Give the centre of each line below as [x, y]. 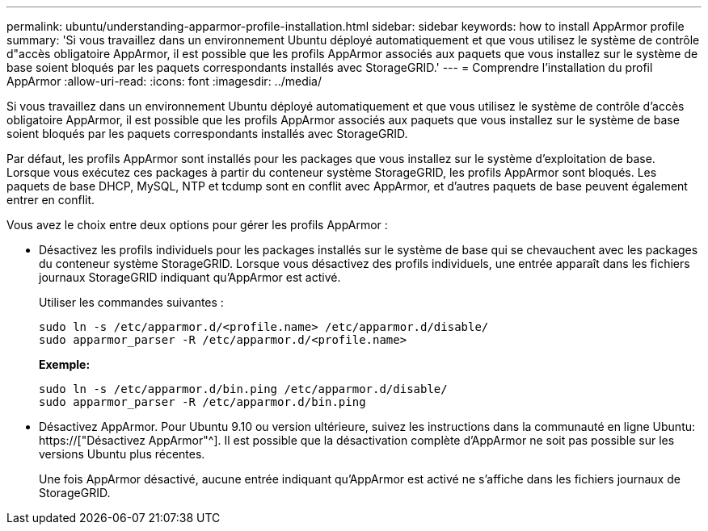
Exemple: [65, 364]
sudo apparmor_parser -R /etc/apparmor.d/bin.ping [202, 402]
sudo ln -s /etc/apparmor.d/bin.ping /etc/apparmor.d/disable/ [243, 389]
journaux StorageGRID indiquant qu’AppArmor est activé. [190, 277]
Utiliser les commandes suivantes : [131, 302]
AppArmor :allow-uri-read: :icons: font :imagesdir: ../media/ [164, 81]
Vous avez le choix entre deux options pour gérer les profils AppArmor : [197, 225]
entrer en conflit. [51, 200]
